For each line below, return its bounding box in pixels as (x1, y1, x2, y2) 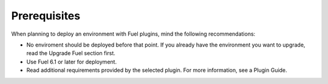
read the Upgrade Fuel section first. (26, 50, 115, 57)
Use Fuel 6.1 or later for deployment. (26, 58, 117, 65)
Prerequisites (11, 9, 81, 22)
